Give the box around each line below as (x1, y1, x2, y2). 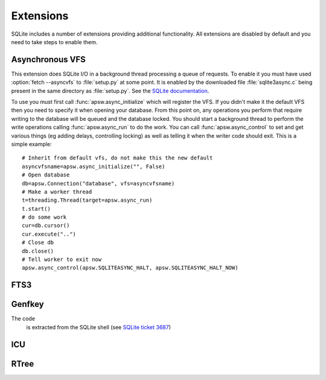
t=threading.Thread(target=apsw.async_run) (22, 197, 153, 204)
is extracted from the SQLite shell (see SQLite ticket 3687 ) (26, 323, 171, 330)
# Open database (22, 172, 70, 178)
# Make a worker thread (22, 188, 92, 195)
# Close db (22, 239, 54, 246)
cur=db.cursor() (22, 222, 70, 229)
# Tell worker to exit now (22, 256, 102, 263)
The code (11, 315, 36, 323)
